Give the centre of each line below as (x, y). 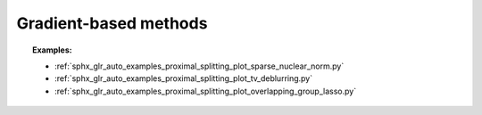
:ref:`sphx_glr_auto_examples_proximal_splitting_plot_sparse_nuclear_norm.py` (199, 66)
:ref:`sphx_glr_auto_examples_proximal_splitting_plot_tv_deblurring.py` (184, 78)
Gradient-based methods (112, 23)
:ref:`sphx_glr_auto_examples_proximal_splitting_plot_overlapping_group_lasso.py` (206, 91)
